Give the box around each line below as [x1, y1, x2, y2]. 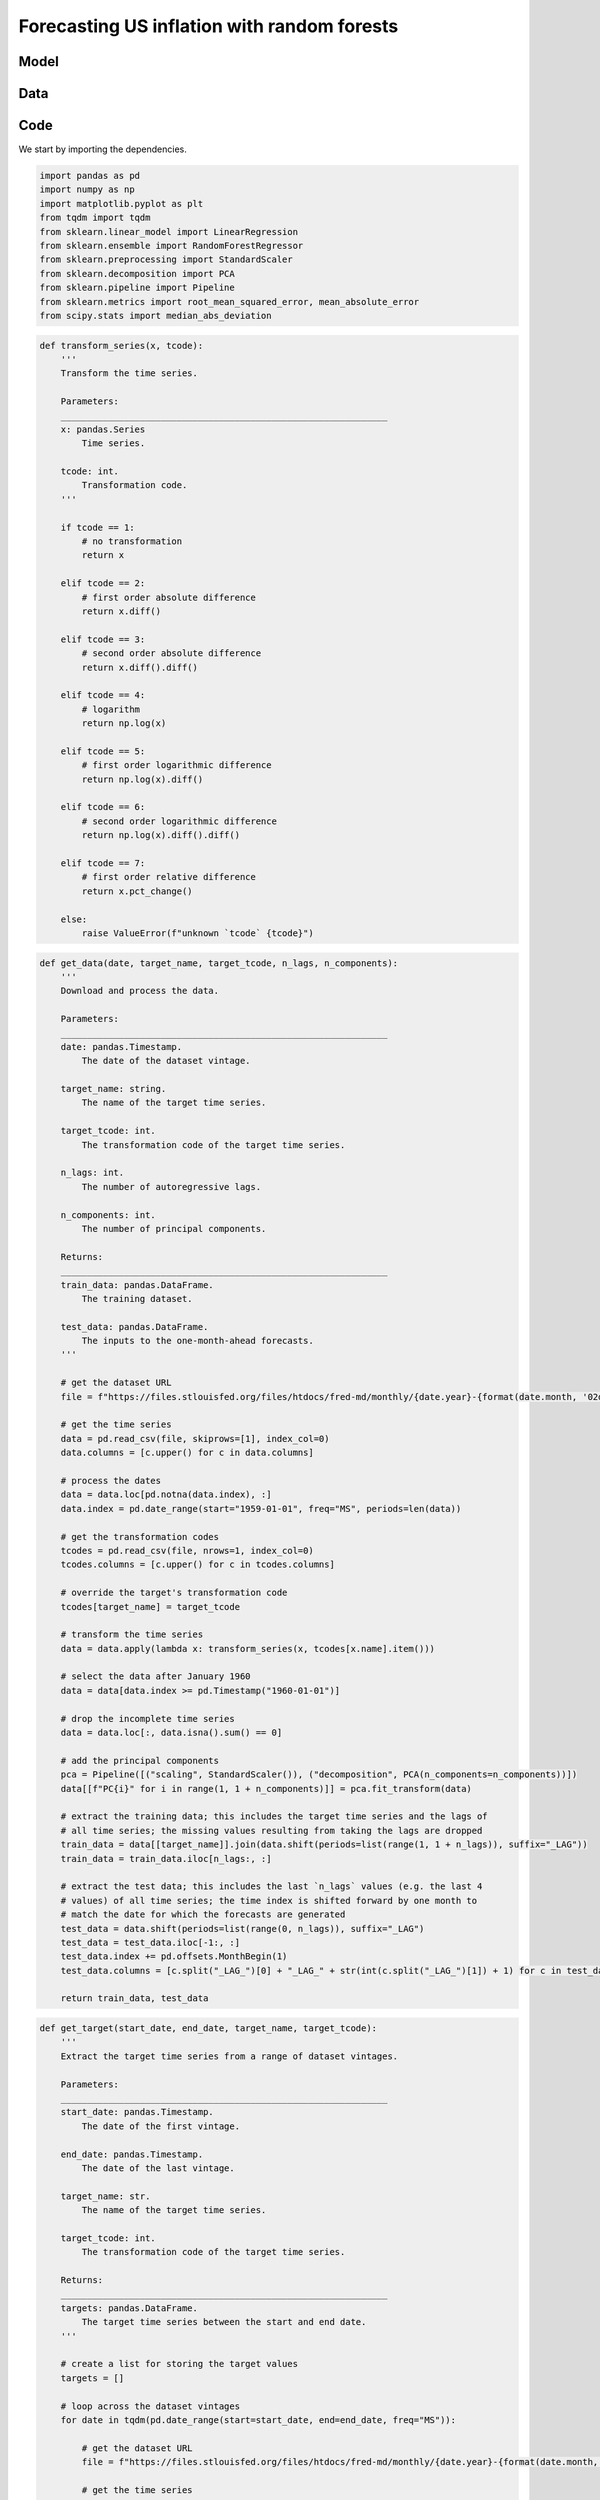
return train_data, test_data [60, 1993, 209, 2004]
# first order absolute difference [81, 591, 257, 603]
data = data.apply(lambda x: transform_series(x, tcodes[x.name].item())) [60, 1643, 435, 1654]
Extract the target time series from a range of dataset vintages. [60, 2050, 399, 2062]
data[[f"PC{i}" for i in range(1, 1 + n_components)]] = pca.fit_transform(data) [60, 1783, 472, 1794]
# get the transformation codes [60, 1531, 220, 1542]
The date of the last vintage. [81, 2162, 235, 2174]
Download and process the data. [60, 985, 220, 997]
